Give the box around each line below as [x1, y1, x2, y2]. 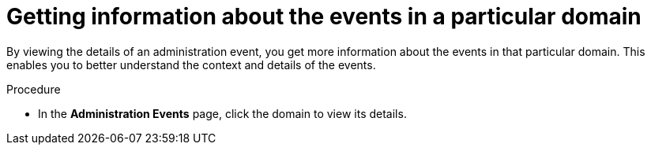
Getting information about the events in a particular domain [6, 3, 642, 30]
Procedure [6, 82, 61, 96]
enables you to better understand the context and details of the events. [6, 57, 376, 72]
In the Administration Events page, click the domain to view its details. [38, 106, 407, 120]
